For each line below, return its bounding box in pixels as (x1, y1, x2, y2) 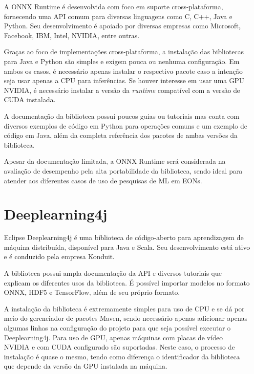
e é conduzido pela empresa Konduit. (4, 251, 115, 262)
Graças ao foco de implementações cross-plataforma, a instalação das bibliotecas (4, 46, 244, 57)
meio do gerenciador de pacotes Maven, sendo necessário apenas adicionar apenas (4, 313, 248, 323)
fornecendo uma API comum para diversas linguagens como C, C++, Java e (4, 11, 233, 21)
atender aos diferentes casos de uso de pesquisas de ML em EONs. (4, 175, 202, 185)
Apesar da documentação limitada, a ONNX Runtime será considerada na (4, 156, 226, 166)
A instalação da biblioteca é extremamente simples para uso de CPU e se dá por (4, 303, 245, 313)
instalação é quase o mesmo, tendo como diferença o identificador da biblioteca (4, 351, 240, 361)
